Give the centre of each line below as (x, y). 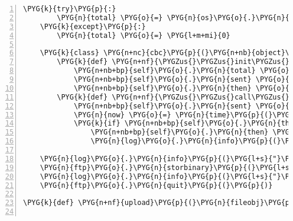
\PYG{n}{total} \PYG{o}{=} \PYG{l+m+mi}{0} (144, 35)
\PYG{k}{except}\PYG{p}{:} (93, 26)
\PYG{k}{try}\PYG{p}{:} (70, 9)
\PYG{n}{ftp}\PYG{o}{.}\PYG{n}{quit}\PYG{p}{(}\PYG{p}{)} (156, 185)
